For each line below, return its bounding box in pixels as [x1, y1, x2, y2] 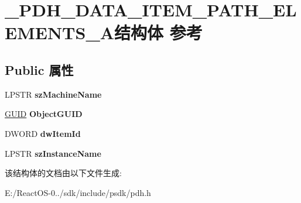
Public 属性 [5, 60, 74, 78]
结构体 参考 [114, 20, 203, 44]
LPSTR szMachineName [5, 88, 102, 100]
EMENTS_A [5, 20, 115, 44]
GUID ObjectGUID [5, 108, 83, 120]
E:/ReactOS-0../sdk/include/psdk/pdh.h [5, 186, 151, 198]
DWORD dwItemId [5, 127, 81, 139]
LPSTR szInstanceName [5, 147, 101, 159]
